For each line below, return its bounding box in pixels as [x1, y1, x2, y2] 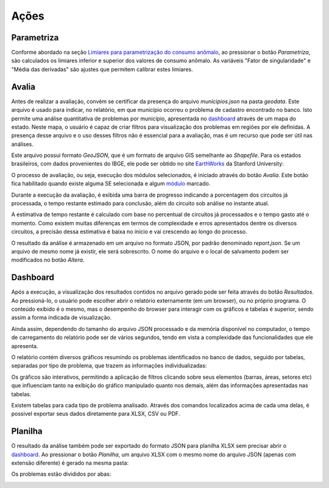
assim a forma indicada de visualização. [11, 314, 112, 321]
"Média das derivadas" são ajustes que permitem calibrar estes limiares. [11, 65, 193, 73]
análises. [11, 140, 34, 148]
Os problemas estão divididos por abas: [11, 470, 111, 478]
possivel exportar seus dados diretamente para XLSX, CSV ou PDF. [11, 410, 180, 418]
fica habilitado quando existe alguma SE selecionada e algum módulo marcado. [11, 180, 211, 188]
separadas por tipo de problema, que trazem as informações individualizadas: [11, 362, 207, 370]
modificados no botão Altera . [11, 257, 85, 264]
